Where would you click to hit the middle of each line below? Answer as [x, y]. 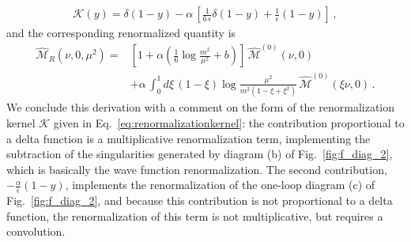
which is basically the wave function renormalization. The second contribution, [197, 169]
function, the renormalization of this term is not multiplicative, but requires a [195, 216]
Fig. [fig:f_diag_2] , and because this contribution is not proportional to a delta [200, 200]
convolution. [36, 231]
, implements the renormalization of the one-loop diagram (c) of [220, 185]
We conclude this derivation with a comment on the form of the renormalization [201, 107]
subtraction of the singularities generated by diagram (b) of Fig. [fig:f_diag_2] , [200, 154]
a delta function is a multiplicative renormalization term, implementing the [189, 138]
